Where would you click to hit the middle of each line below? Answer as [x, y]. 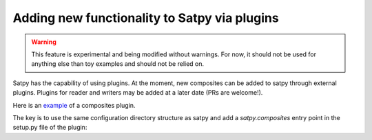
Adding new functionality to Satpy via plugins [146, 18]
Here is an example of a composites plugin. [74, 105]
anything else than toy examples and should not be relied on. [118, 64]
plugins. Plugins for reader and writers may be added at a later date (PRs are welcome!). [138, 93]
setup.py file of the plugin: [50, 128]
